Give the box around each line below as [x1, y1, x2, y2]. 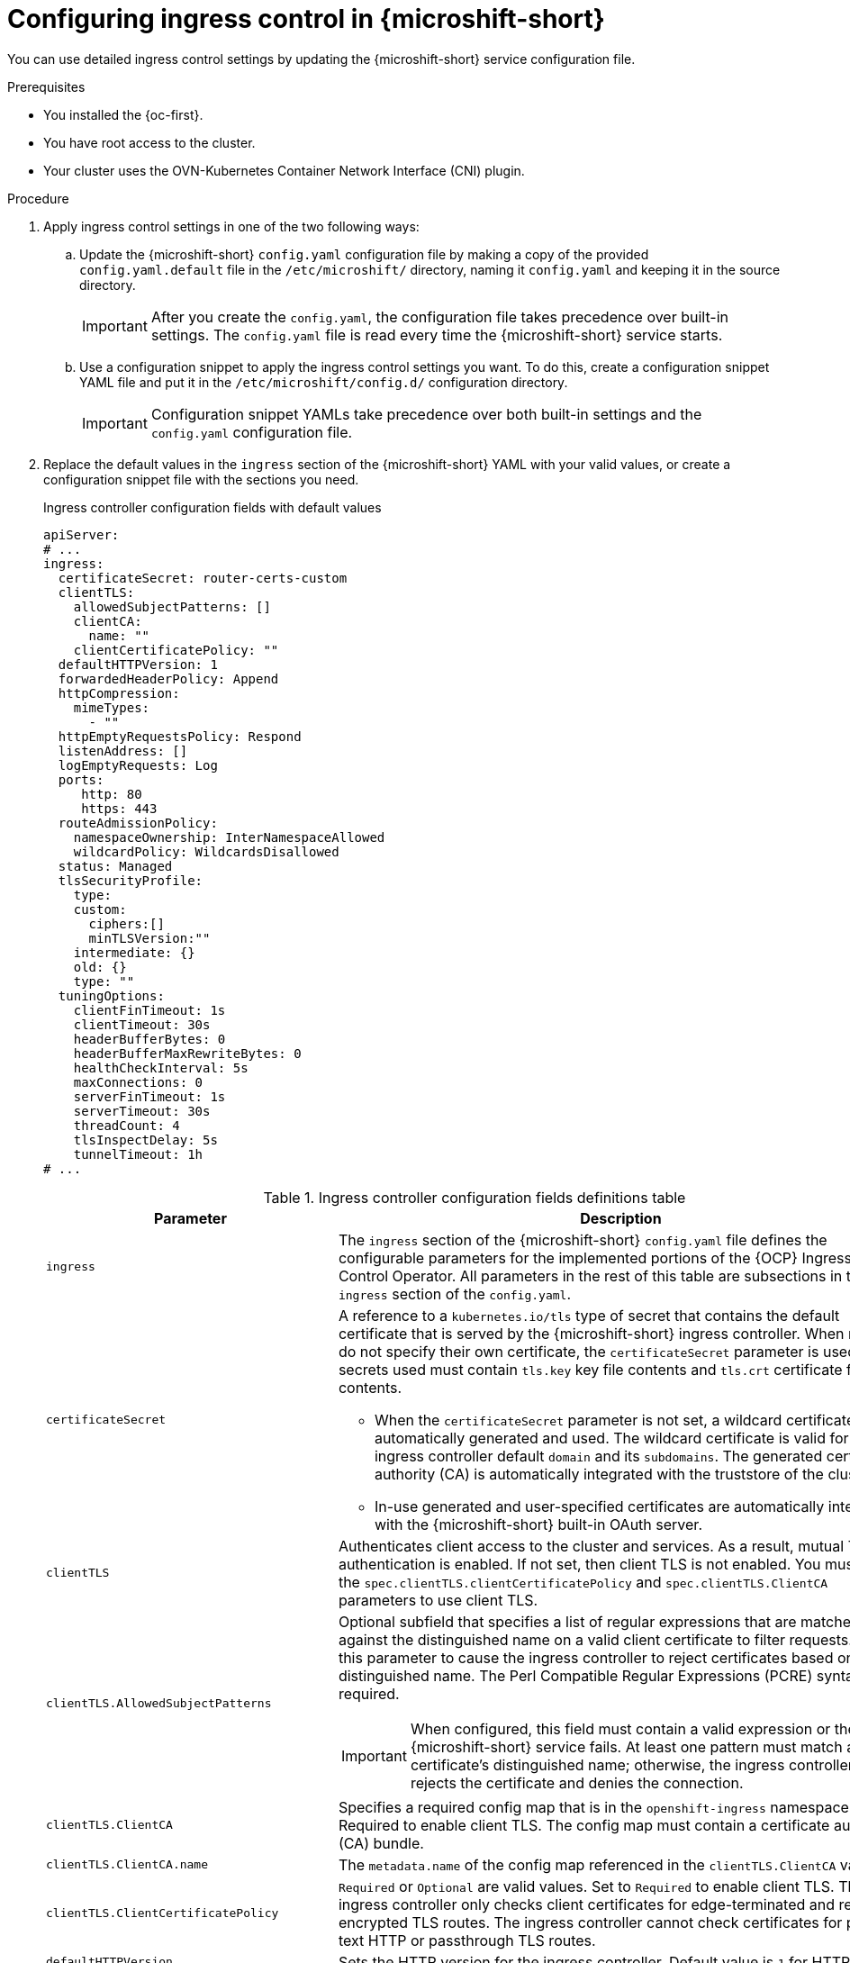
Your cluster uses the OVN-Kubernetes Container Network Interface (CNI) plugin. [43, 162, 525, 178]
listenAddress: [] [58, 743, 188, 758]
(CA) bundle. [338, 1833, 424, 1852]
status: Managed [58, 858, 173, 873]
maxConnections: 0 [73, 1074, 203, 1090]
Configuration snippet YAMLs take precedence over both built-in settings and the [150, 404, 702, 423]
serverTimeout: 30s [73, 1103, 211, 1118]
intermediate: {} [73, 945, 195, 960]
